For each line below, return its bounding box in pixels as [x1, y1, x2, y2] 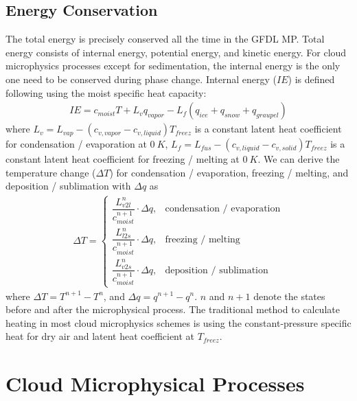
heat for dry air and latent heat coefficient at [5, 329, 195, 343]
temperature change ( [5, 165, 96, 179]
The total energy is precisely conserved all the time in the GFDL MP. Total [5, 32, 325, 46]
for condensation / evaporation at [5, 137, 147, 151]
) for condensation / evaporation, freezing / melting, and [109, 165, 349, 179]
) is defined [288, 71, 335, 86]
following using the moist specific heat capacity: [5, 85, 207, 100]
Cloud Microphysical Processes [5, 369, 305, 398]
